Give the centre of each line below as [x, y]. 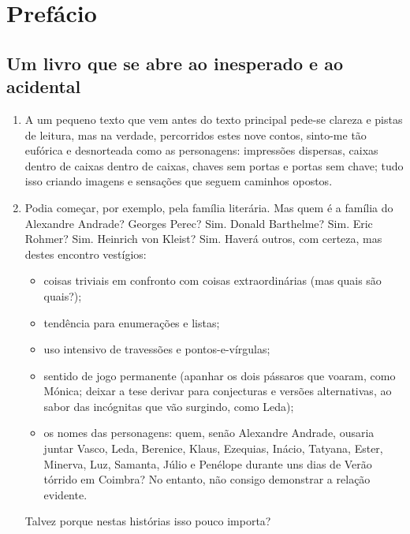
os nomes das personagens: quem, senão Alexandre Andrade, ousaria [209, 433]
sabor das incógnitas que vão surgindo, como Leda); [169, 406]
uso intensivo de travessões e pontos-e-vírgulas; [157, 349]
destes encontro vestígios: [86, 254]
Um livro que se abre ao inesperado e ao [175, 63]
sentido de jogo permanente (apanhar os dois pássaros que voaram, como [220, 375]
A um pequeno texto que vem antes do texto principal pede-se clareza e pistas [214, 119]
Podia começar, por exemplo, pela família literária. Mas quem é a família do [209, 207]
